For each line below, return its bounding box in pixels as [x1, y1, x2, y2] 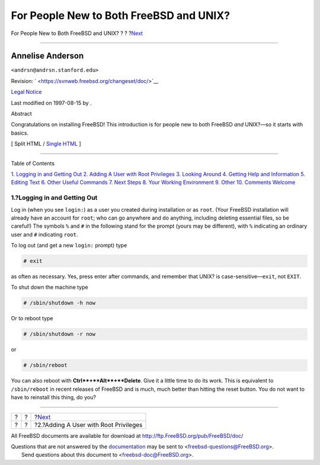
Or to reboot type [11, 315, 53, 322]
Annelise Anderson [11, 51, 84, 61]
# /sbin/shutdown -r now [23, 331, 96, 337]
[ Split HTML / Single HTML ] [11, 140, 81, 148]
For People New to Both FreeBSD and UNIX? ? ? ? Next [11, 30, 143, 37]
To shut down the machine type [11, 284, 88, 291]
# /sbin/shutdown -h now [23, 300, 96, 307]
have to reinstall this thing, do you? [11, 394, 96, 401]
